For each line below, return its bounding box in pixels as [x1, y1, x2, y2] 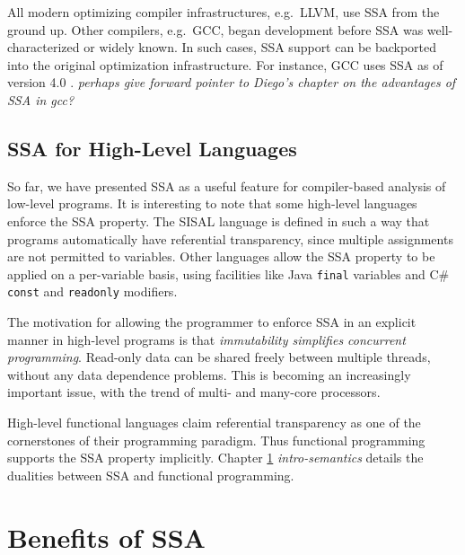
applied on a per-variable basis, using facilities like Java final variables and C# [7, 264, 450, 283]
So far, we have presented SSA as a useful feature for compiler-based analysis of [7, 176, 446, 195]
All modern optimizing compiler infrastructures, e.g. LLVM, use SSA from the [7, 3, 440, 21]
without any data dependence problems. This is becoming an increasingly [7, 365, 411, 383]
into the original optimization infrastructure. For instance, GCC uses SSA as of [7, 55, 443, 74]
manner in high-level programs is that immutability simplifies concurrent [7, 330, 406, 348]
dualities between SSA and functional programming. [7, 465, 294, 484]
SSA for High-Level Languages [7, 134, 297, 162]
